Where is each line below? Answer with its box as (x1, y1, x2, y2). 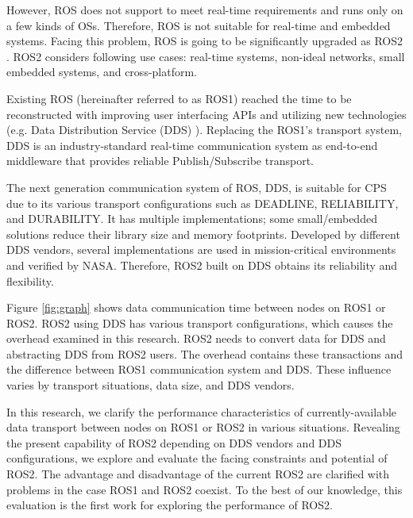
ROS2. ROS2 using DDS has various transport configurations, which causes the (6, 314, 393, 331)
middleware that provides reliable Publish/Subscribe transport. (6, 152, 314, 169)
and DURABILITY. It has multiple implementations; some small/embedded (6, 210, 377, 227)
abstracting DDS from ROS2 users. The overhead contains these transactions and (6, 345, 403, 362)
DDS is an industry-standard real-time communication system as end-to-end (6, 136, 378, 153)
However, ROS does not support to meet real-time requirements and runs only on (6, 2, 403, 17)
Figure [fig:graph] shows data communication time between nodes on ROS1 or (6, 299, 386, 316)
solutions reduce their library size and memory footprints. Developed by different (6, 225, 400, 242)
